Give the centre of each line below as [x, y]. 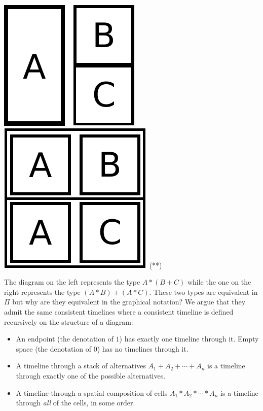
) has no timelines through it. [143, 348]
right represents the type [42, 292]
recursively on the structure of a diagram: [69, 321]
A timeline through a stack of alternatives [81, 366]
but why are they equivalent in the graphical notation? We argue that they [129, 302]
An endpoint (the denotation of [65, 339]
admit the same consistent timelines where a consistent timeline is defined [119, 311]
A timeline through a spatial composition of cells [92, 392]
